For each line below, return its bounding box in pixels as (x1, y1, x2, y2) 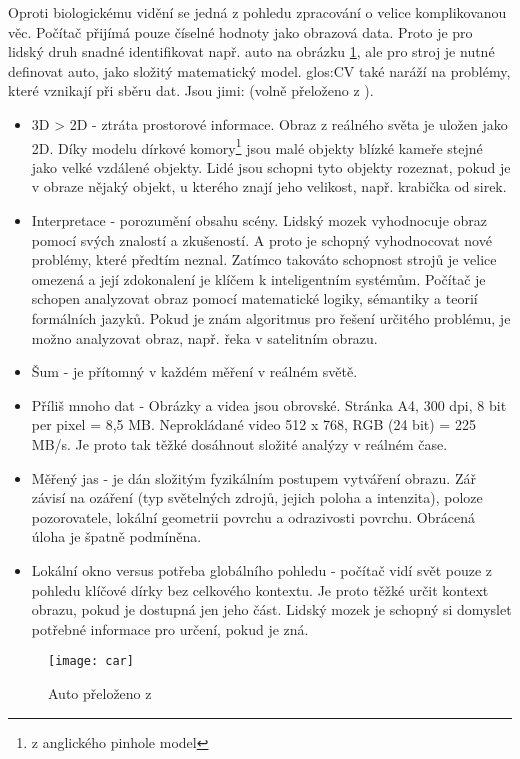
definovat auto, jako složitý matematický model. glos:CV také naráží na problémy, (8, 60, 511, 81)
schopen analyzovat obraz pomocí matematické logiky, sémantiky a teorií (31, 288, 478, 309)
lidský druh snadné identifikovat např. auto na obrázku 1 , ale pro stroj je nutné (8, 41, 495, 62)
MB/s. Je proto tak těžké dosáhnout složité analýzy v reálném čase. (31, 433, 448, 454)
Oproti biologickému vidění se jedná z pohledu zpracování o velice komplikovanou (8, 2, 507, 22)
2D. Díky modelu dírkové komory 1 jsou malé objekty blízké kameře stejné (31, 134, 483, 158)
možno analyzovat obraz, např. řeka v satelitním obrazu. (31, 327, 378, 348)
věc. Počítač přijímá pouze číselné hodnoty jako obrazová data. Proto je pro (8, 21, 473, 42)
